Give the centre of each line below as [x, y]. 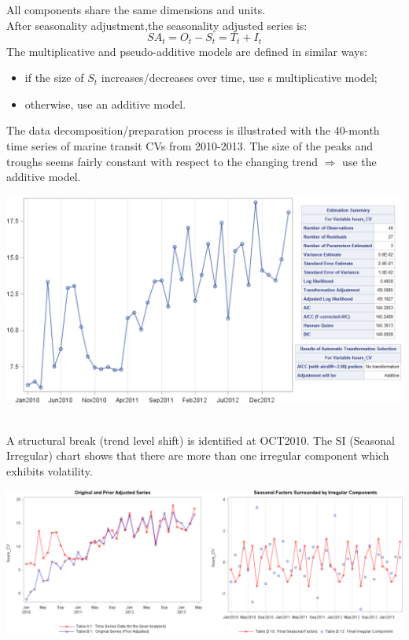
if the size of [54, 78]
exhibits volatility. [50, 471]
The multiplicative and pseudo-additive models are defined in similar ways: [187, 51]
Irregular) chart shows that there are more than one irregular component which [198, 455]
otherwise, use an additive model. [105, 104]
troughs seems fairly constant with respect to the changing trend [162, 161]
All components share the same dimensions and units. [136, 9]
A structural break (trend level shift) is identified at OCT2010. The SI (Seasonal [201, 440]
